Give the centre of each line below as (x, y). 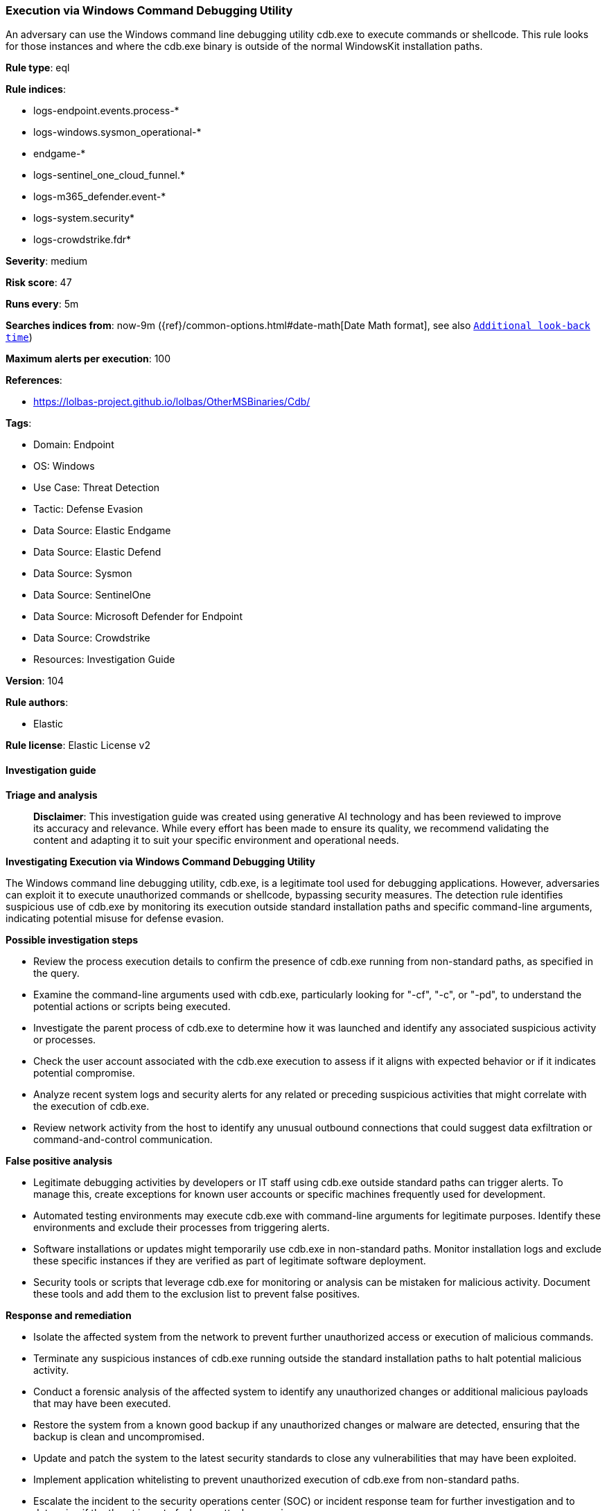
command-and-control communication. (123, 1139)
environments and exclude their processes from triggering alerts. (182, 1227)
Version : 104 (35, 681)
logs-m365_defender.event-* (100, 197)
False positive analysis (59, 1160)
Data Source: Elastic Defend (97, 552)
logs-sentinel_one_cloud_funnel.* (109, 175)
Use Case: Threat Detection (97, 488)
